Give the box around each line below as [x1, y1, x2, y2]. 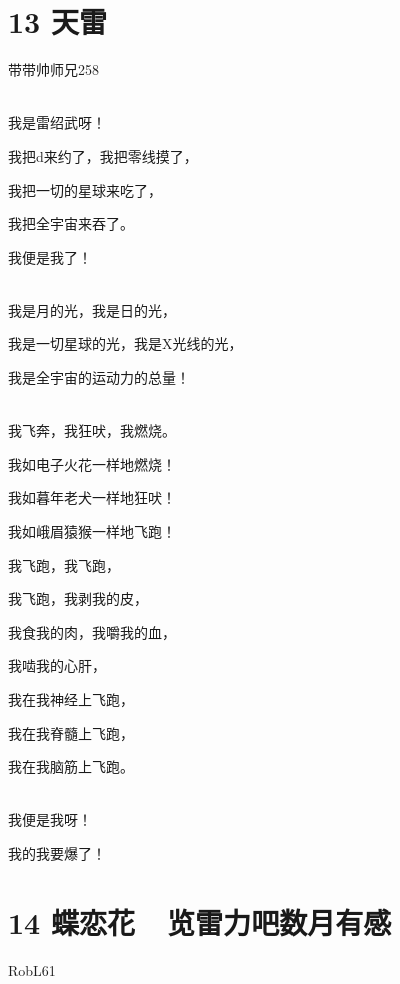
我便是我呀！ [8, 809, 92, 830]
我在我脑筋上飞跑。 [8, 756, 134, 777]
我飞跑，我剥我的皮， [8, 588, 148, 609]
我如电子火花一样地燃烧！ [8, 453, 176, 474]
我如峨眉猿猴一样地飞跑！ [8, 521, 176, 542]
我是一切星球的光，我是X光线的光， [8, 333, 243, 354]
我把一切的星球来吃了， [8, 179, 162, 200]
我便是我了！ [8, 246, 92, 267]
